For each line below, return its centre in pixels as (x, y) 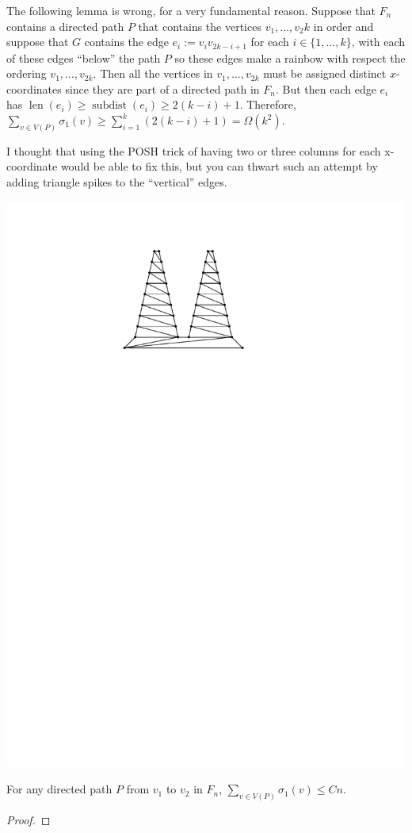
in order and (343, 26)
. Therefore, (268, 104)
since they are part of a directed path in (162, 88)
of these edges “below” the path (84, 58)
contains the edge (126, 42)
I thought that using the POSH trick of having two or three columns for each (194, 150)
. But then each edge (326, 88)
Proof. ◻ (29, 820)
